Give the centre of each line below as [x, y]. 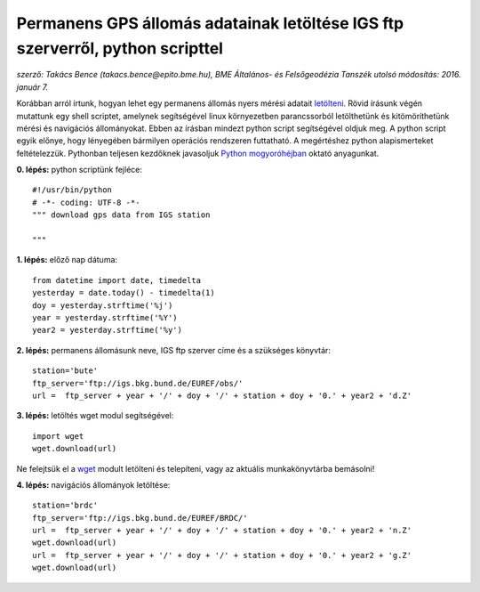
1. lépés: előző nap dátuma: [67, 260]
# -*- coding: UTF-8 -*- [86, 202]
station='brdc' [65, 506]
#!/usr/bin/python [72, 190]
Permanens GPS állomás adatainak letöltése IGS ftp [210, 23]
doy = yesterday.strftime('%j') [103, 305]
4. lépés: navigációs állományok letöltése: [93, 484]
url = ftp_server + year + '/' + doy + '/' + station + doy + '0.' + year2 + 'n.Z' [222, 531]
